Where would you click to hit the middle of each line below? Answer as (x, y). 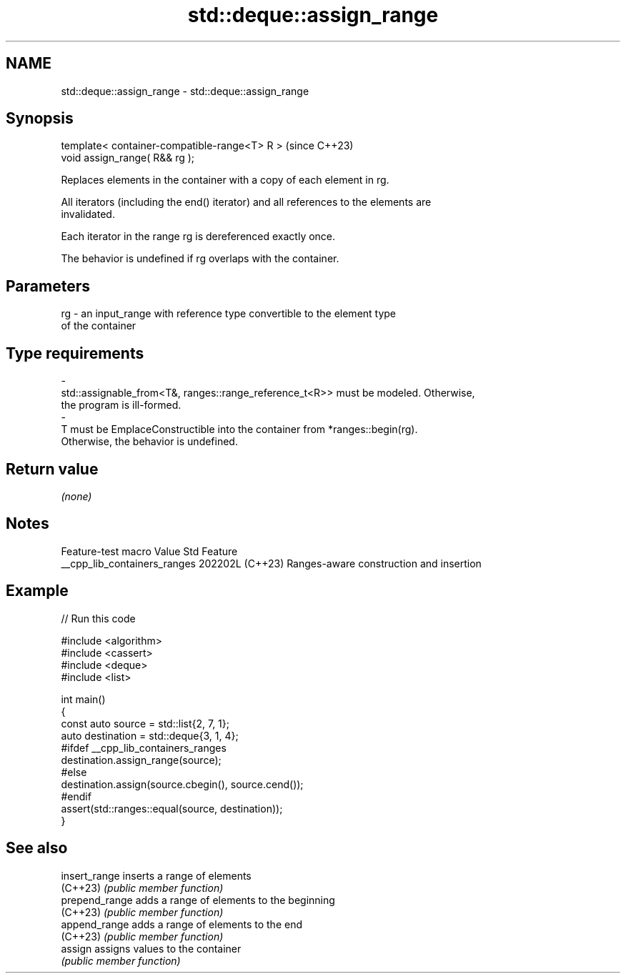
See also (37, 848)
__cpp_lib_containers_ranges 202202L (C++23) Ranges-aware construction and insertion (271, 563)
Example (37, 591)
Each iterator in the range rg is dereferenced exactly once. (198, 237)
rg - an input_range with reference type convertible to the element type (229, 314)
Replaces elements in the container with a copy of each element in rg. (225, 180)
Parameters (48, 286)
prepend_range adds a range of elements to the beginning (198, 900)
